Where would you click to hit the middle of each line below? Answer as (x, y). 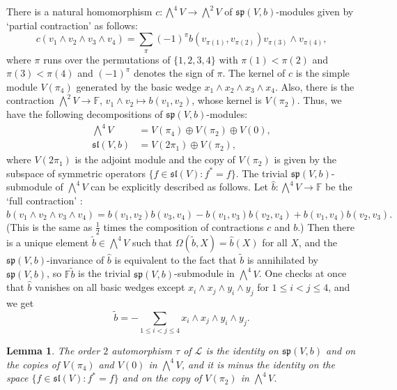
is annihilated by (282, 259)
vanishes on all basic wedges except (110, 287)
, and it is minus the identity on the (258, 364)
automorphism (142, 351)
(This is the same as (49, 226)
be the (339, 187)
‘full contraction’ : (45, 200)
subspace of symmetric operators (76, 173)
